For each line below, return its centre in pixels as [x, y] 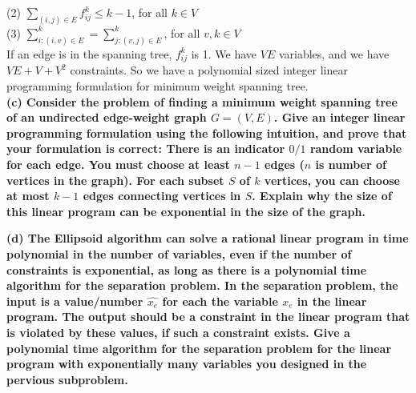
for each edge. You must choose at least [118, 164]
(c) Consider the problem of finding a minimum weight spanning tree [202, 101]
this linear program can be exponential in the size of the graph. [186, 211]
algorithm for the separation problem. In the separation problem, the [202, 285]
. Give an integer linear [339, 117]
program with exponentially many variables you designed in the [187, 364]
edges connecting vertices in [162, 196]
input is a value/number [75, 301]
